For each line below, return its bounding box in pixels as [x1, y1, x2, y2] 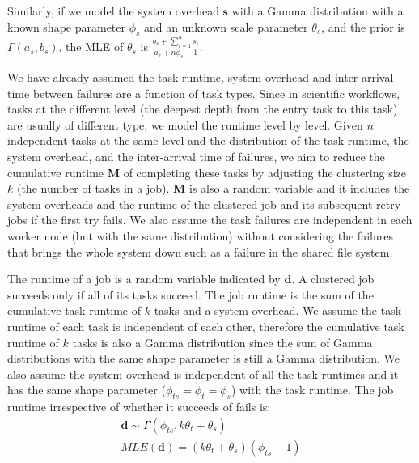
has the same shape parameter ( [7, 381, 166, 398]
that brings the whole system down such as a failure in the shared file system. [7, 243, 393, 260]
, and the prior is [321, 18, 405, 35]
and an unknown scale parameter [144, 18, 308, 35]
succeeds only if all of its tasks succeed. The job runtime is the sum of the [7, 286, 374, 303]
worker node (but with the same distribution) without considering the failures [7, 227, 393, 244]
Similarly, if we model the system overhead [7, 2, 219, 19]
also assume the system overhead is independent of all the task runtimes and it [7, 365, 399, 382]
